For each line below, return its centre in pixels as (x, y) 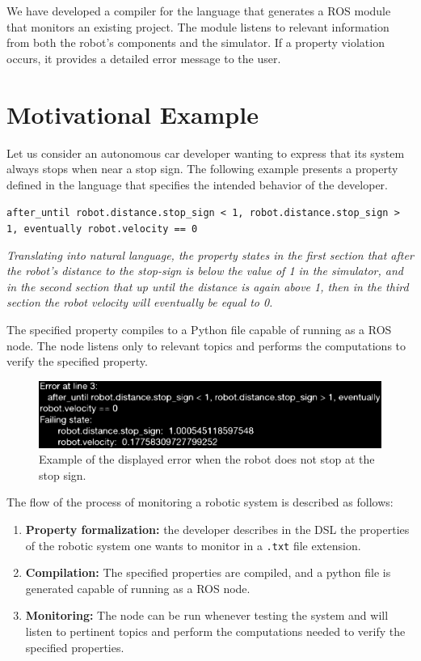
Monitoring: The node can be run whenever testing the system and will (207, 615)
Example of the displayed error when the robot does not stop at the (207, 459)
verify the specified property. (77, 361)
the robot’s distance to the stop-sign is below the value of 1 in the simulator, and (205, 271)
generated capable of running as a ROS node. (138, 588)
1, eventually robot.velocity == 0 (102, 229)
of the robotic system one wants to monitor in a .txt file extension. (193, 545)
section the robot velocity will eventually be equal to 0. (140, 302)
